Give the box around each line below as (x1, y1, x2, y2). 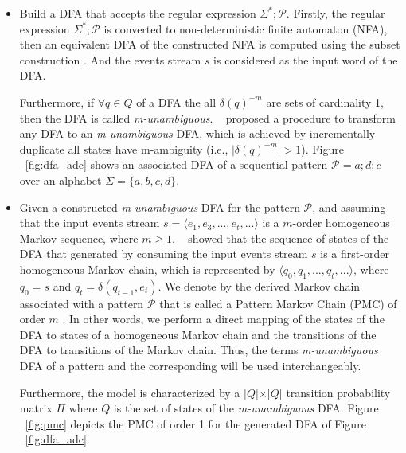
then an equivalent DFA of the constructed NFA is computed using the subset (19, 36, 400, 53)
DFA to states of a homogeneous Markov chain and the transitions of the (19, 326, 377, 342)
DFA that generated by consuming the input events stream (19, 245, 308, 262)
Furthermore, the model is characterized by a (19, 384, 240, 400)
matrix (19, 400, 53, 416)
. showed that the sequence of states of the (172, 229, 389, 246)
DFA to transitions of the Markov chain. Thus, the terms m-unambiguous (19, 342, 378, 358)
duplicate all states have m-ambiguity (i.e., (19, 140, 228, 157)
